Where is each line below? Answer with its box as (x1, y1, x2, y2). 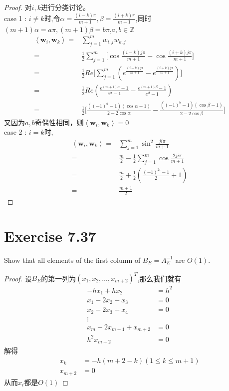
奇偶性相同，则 (34, 117, 84, 127)
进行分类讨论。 (40, 2, 90, 12)
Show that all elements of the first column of (4, 254, 141, 265)
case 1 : (4, 13, 27, 23)
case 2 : (4, 127, 27, 137)
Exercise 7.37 (4, 225, 96, 246)
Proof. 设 (4, 273, 32, 283)
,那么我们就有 (137, 273, 182, 283)
